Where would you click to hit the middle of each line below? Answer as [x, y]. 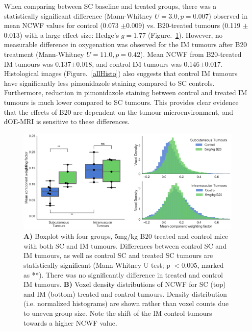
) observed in [228, 15]
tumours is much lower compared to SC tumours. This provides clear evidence [121, 102]
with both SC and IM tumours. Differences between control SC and [125, 245]
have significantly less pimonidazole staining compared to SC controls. [109, 83]
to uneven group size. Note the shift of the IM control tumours [118, 313]
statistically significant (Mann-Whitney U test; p [97, 265]
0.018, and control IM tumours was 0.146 [138, 64]
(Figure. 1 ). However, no [185, 35]
